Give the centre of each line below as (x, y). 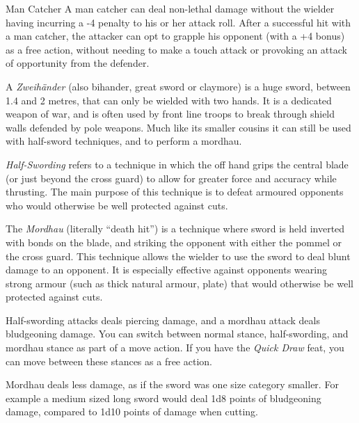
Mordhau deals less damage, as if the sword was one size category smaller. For (172, 384)
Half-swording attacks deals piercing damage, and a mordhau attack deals (163, 320)
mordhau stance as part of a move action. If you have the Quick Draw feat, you (175, 348)
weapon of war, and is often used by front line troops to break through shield (170, 114)
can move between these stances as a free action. (109, 361)
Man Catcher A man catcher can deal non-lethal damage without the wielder (170, 8)
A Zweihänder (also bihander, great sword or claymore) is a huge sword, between (178, 86)
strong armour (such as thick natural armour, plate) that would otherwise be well (179, 283)
